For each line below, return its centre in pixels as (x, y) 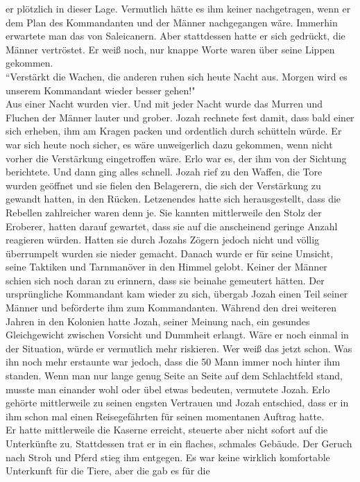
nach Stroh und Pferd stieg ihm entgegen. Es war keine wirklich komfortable (168, 457)
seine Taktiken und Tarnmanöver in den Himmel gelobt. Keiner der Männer (166, 267)
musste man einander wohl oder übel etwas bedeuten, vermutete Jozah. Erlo (168, 389)
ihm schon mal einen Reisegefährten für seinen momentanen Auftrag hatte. (165, 416)
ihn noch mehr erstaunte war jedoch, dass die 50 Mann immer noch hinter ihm (173, 362)
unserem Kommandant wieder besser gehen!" (101, 90)
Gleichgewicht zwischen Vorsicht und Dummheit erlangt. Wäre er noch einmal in (177, 335)
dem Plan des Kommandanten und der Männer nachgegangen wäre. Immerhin (172, 22)
